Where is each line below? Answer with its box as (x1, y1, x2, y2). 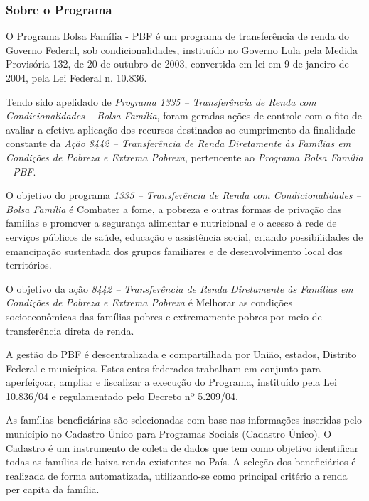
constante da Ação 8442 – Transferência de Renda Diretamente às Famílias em (6, 136, 351, 151)
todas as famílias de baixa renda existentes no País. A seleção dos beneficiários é (6, 454, 356, 469)
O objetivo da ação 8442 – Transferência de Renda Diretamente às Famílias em (6, 281, 353, 296)
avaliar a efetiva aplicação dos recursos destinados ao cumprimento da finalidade (6, 122, 355, 136)
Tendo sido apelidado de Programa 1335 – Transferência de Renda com (6, 94, 316, 109)
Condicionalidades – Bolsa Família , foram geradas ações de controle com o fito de (6, 108, 362, 123)
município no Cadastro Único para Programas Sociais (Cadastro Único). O (6, 426, 332, 441)
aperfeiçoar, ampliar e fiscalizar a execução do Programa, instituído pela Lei (6, 375, 337, 389)
